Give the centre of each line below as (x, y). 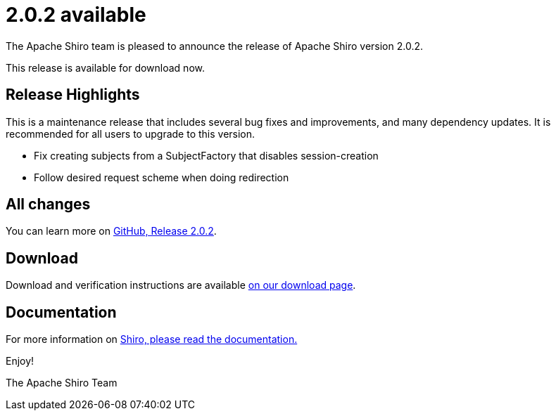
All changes (48, 204)
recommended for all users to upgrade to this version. (131, 134)
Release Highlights (73, 95)
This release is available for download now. (105, 67)
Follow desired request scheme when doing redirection (162, 177)
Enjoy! (20, 361)
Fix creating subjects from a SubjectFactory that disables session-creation (206, 155)
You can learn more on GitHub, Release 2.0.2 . (111, 231)
